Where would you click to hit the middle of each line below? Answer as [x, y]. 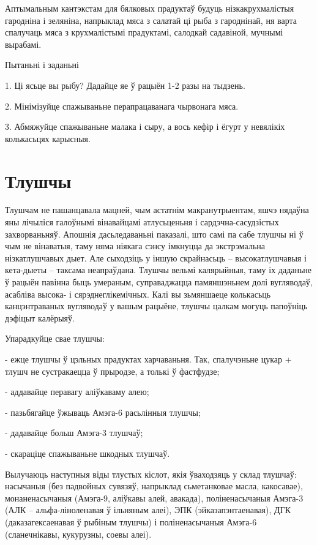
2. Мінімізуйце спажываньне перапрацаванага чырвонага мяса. [122, 106]
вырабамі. [23, 44]
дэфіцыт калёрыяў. [40, 318]
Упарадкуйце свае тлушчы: [55, 338]
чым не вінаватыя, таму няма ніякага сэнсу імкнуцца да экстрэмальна [135, 246]
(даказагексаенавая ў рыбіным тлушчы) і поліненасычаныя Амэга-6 [131, 521]
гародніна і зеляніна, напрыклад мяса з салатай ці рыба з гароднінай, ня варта [151, 20]
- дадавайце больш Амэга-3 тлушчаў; [74, 433]
